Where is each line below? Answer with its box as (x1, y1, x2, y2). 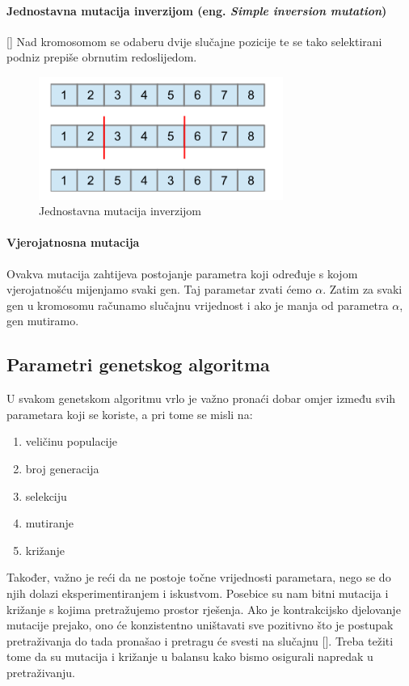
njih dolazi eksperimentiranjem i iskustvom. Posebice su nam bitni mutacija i (6, 584, 389, 601)
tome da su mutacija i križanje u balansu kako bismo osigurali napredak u (6, 648, 373, 665)
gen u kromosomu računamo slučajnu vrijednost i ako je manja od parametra (6, 296, 389, 313)
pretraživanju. (6, 663, 75, 680)
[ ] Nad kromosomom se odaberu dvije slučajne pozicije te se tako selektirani (6, 32, 382, 49)
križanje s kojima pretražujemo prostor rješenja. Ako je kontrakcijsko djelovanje (6, 600, 401, 617)
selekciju (25, 487, 67, 504)
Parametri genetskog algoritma (6, 352, 270, 377)
